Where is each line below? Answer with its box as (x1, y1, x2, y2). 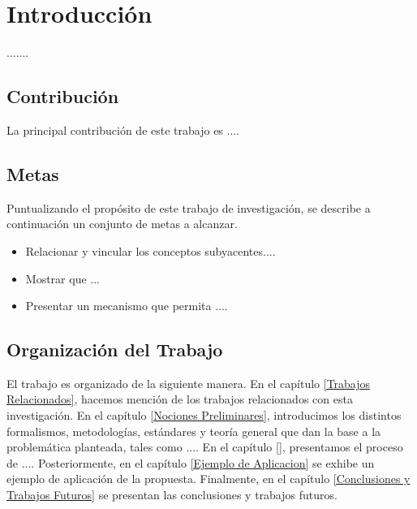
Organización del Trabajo (6, 337, 223, 362)
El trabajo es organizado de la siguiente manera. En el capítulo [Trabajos (6, 374, 371, 391)
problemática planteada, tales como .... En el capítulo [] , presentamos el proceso (6, 438, 403, 455)
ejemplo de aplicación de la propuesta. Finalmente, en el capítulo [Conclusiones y (6, 470, 411, 487)
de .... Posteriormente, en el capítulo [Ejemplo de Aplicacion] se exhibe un (6, 454, 375, 471)
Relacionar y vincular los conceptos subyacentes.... (25, 242, 276, 259)
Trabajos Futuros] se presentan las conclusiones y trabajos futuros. (6, 486, 337, 503)
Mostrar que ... (25, 270, 100, 287)
